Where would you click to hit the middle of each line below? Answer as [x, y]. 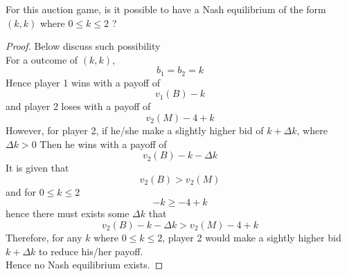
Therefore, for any [44, 237]
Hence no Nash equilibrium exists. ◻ [84, 265]
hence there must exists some [68, 213]
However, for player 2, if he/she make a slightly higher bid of [135, 130]
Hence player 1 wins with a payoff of [83, 82]
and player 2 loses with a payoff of [78, 106]
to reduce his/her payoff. [91, 251]
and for [21, 191]
